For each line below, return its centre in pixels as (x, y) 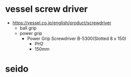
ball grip (28, 28)
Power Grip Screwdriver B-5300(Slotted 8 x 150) (77, 38)
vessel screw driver (46, 9)
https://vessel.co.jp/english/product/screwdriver (62, 23)
